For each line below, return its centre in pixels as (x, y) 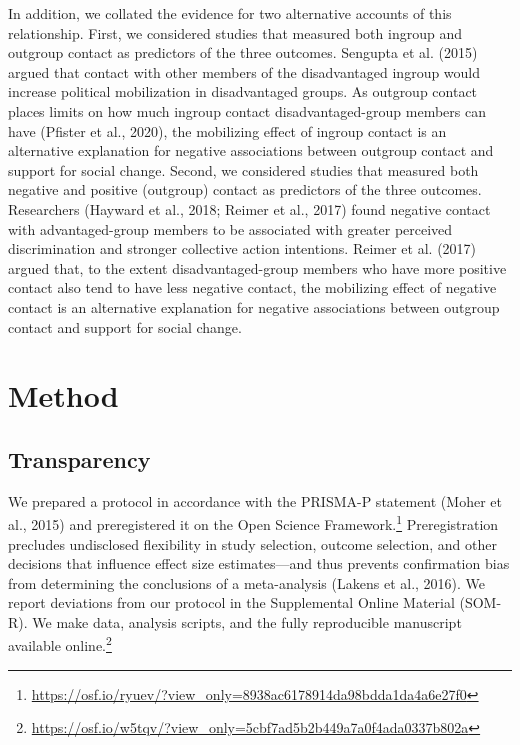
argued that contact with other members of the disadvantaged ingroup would (244, 71)
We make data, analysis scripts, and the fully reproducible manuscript (247, 621)
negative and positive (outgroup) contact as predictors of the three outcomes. (245, 189)
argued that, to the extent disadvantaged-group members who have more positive (257, 267)
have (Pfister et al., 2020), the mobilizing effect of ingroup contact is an (227, 130)
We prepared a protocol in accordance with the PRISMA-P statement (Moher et (255, 500)
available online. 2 (60, 644)
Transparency (79, 458)
